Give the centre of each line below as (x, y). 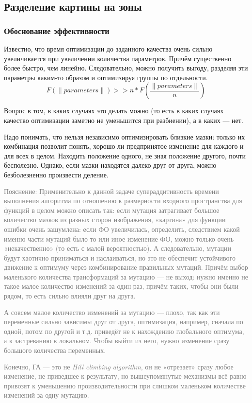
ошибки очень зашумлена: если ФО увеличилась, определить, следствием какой (122, 229)
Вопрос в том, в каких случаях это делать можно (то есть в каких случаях (114, 111)
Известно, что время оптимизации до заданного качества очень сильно (108, 49)
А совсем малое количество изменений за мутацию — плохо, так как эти (112, 312)
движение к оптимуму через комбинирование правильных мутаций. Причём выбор (126, 267)
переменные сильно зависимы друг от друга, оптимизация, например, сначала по (124, 322)
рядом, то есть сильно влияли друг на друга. (70, 296)
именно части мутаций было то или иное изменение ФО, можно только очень (119, 238)
